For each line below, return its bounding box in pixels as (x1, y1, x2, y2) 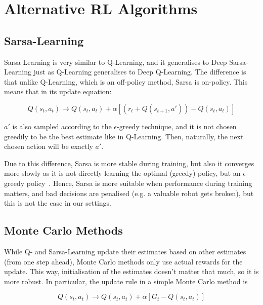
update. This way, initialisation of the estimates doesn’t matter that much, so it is (4, 266, 259, 277)
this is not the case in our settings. (4, 198, 111, 208)
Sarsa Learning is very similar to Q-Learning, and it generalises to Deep (4, 56, 227, 67)
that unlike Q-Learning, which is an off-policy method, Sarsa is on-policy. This (4, 76, 248, 87)
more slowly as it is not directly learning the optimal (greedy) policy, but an (4, 168, 241, 178)
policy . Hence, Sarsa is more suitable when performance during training (26, 177, 252, 188)
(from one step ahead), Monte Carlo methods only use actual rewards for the (4, 256, 243, 266)
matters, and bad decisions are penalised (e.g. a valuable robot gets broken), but (4, 187, 254, 198)
